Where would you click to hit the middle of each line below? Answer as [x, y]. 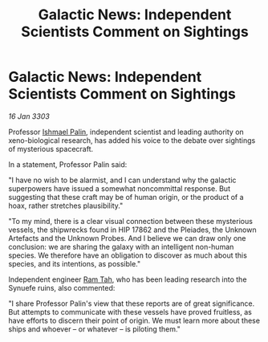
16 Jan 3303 [29, 116]
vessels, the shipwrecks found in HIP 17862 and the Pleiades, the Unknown [132, 230]
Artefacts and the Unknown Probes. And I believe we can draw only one [127, 238]
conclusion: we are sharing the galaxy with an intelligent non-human [121, 246]
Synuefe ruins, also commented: [62, 287]
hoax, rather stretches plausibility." [66, 206]
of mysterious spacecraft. [51, 149]
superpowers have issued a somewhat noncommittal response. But [120, 188]
